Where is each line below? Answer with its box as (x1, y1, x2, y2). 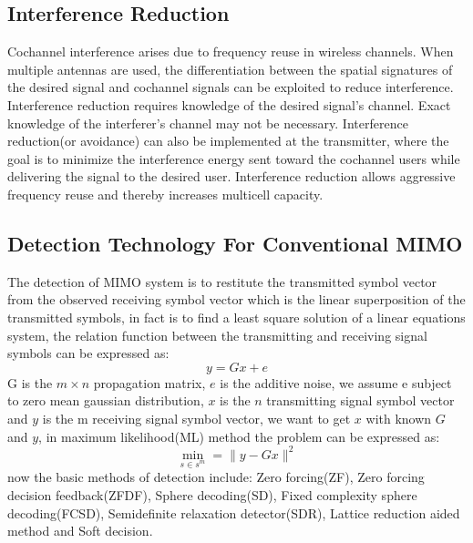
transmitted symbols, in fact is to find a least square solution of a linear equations (7, 307, 466, 326)
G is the (7, 373, 53, 392)
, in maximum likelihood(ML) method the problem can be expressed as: (38, 426, 440, 446)
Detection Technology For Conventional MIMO (7, 229, 463, 257)
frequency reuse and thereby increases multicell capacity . (7, 184, 324, 203)
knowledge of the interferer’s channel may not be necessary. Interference (7, 113, 408, 132)
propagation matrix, (93, 373, 206, 392)
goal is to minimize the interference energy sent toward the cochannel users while (7, 149, 460, 168)
